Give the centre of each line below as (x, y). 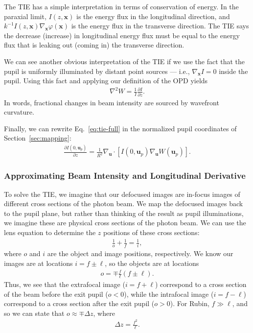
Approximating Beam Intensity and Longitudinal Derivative (125, 176)
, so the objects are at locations (152, 263)
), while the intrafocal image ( (169, 294)
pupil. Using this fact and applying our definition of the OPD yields (106, 81)
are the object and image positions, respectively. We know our (140, 253)
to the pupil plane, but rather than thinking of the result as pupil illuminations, (124, 213)
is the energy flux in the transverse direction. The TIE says (160, 26)
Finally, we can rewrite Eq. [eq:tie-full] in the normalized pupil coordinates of (120, 128)
